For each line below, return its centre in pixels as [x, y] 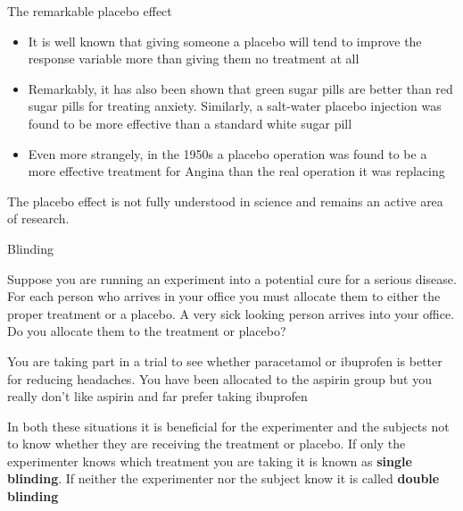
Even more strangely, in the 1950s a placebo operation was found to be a [227, 153]
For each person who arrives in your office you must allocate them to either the [224, 296]
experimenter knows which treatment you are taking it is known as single [210, 461]
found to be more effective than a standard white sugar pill [190, 123]
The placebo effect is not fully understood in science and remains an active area [225, 201]
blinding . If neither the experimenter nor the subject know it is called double [223, 478]
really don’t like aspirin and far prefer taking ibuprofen [157, 396]
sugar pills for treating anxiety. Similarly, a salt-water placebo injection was [235, 106]
